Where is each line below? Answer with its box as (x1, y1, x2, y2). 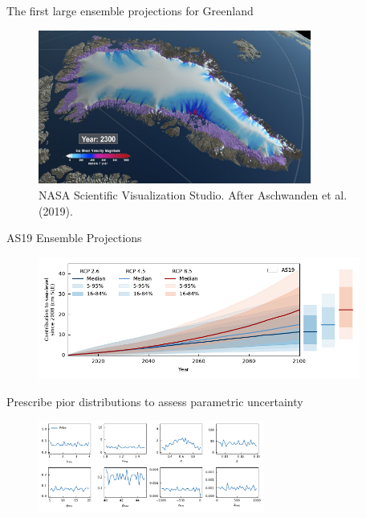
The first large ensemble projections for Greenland (6, 2, 254, 18)
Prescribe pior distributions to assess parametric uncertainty (6, 393, 303, 409)
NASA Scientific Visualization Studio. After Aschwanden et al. (39, 186, 348, 203)
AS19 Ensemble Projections (6, 229, 142, 246)
